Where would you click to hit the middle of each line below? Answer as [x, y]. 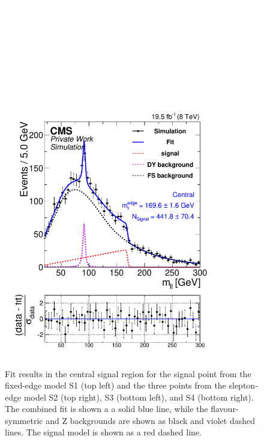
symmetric [24, 420]
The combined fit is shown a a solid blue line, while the [106, 409]
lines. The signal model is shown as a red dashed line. [103, 432]
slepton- [243, 385]
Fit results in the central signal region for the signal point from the [128, 373]
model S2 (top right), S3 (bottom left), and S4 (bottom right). [139, 397]
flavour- [225, 409]
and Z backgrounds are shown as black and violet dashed [150, 420]
